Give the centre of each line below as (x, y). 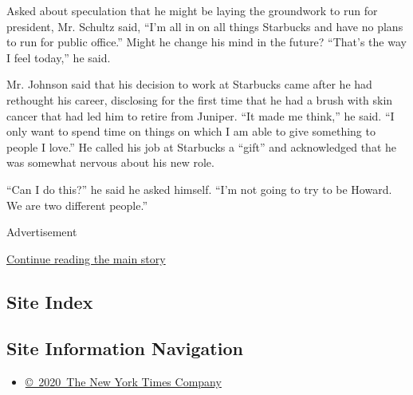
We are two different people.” (77, 205)
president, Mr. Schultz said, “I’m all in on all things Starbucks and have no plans (205, 26)
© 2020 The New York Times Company (123, 382)
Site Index (50, 301)
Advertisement (42, 232)
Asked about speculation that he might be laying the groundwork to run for (192, 10)
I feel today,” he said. (59, 57)
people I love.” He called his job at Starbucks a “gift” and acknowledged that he (202, 146)
